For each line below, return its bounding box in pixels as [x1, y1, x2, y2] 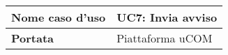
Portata [11, 30, 54, 46]
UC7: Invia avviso [116, 9, 218, 25]
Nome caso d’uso [11, 9, 106, 25]
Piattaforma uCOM [116, 30, 213, 46]
